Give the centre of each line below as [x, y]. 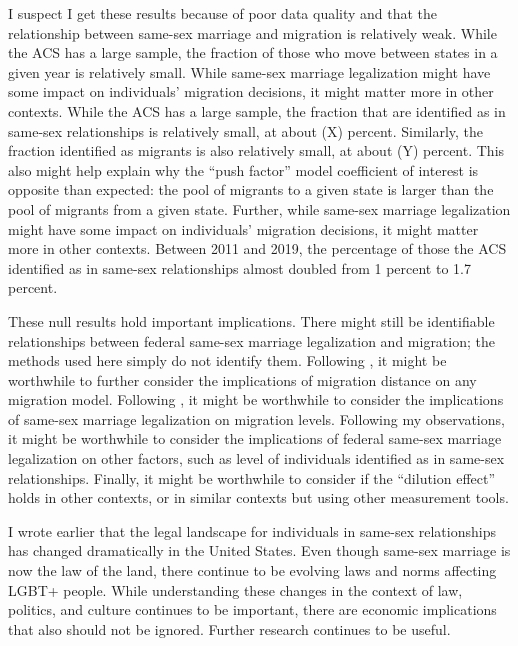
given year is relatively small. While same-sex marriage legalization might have [249, 71]
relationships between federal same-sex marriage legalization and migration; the [251, 340]
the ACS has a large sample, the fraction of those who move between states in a [253, 52]
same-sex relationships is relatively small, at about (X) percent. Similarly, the [246, 130]
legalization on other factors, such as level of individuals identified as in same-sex [256, 458]
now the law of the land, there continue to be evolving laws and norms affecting [252, 570]
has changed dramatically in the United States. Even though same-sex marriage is [259, 550]
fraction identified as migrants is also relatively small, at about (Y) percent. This [256, 150]
